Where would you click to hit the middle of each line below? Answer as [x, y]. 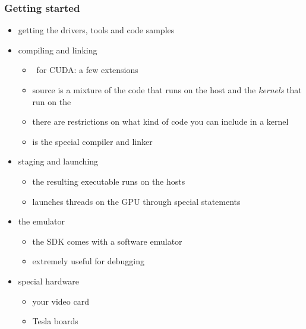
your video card [61, 301]
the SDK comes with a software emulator [107, 241]
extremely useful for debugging [88, 261]
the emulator [42, 221]
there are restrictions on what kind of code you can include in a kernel [160, 121]
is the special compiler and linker [92, 141]
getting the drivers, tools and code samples [96, 30]
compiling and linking [58, 50]
